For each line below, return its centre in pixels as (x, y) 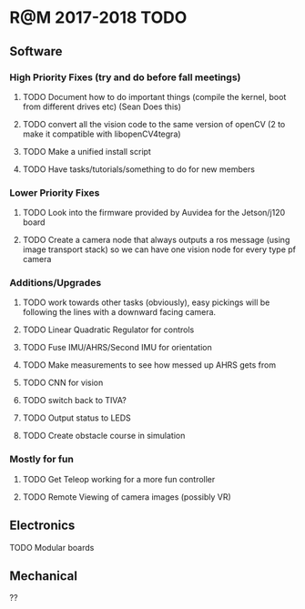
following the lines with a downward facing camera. (119, 312)
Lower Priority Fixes (55, 192)
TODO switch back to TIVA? (75, 401)
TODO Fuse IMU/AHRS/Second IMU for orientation (117, 348)
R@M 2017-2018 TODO (98, 18)
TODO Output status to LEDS (77, 418)
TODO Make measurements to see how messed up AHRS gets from (149, 365)
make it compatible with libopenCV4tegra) (102, 134)
